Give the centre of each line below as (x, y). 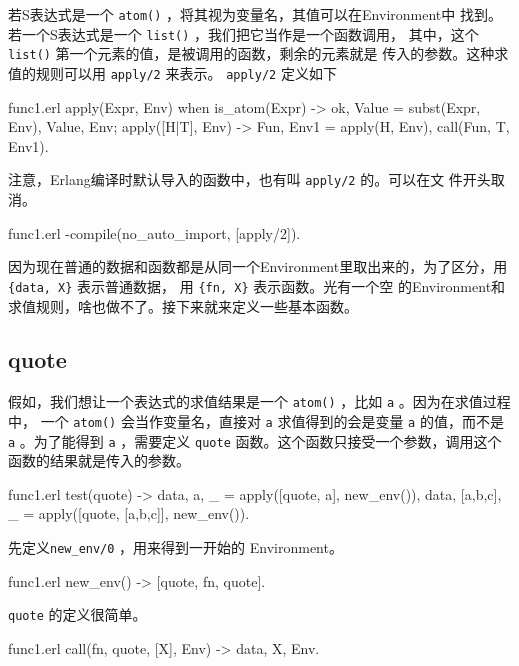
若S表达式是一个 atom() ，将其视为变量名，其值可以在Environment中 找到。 (255, 14)
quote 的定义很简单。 (77, 614)
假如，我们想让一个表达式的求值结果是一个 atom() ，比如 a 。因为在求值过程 (259, 401)
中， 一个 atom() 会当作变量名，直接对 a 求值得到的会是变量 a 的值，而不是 (256, 420)
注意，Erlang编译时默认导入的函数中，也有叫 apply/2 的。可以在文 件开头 (249, 179)
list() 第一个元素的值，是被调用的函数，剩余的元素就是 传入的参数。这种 (251, 53)
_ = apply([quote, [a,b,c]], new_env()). (129, 513)
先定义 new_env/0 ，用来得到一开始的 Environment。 (175, 547)
